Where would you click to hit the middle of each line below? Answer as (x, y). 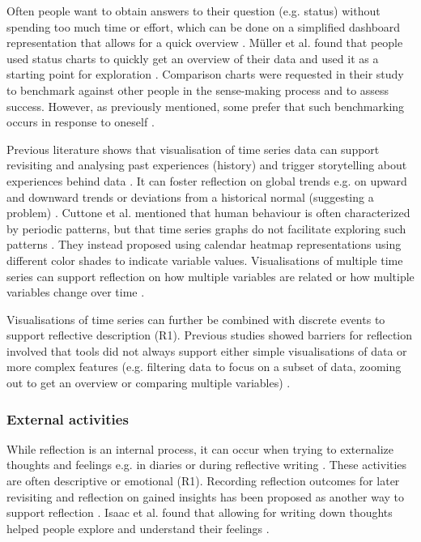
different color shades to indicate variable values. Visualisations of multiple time (205, 260)
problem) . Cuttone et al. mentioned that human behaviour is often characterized (208, 213)
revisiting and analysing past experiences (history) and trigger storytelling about (207, 165)
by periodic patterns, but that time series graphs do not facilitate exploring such (206, 228)
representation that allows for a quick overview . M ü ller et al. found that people (205, 43)
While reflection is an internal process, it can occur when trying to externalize (200, 448)
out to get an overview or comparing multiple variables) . (149, 383)
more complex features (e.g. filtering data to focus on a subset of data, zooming (204, 367)
